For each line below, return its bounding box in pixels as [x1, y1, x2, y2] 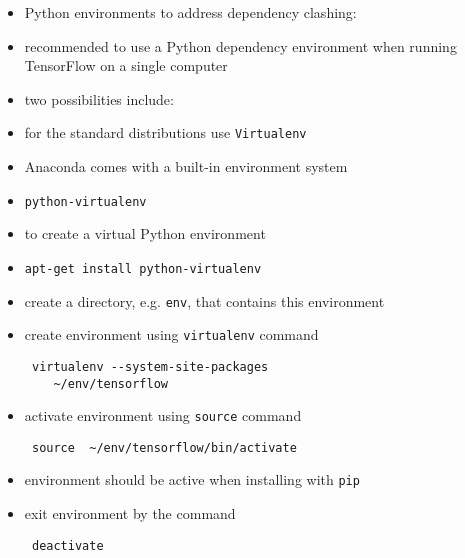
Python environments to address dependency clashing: [24, 2, 357, 22]
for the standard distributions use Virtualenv [24, 122, 307, 143]
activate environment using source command [24, 405, 302, 426]
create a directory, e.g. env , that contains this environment [24, 290, 385, 311]
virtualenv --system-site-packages [31, 359, 269, 374]
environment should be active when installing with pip [24, 469, 360, 490]
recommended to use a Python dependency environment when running [24, 35, 457, 56]
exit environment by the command [24, 503, 236, 524]
